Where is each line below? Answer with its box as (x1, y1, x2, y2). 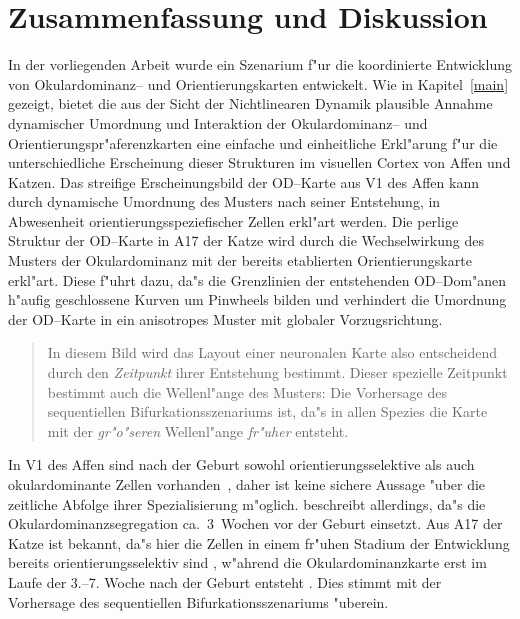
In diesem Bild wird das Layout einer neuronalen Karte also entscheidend (47, 342, 498, 363)
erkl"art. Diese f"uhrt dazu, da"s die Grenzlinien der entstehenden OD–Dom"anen (8, 269, 507, 290)
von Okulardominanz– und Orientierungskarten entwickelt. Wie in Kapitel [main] (8, 73, 509, 94)
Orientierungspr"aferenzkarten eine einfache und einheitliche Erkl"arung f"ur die (8, 132, 498, 153)
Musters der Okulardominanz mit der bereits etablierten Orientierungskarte (8, 250, 472, 271)
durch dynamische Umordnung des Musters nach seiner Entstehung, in (8, 191, 441, 212)
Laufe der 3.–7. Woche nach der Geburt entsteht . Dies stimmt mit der (8, 571, 442, 592)
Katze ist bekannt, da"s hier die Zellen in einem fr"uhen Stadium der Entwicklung (8, 532, 510, 553)
